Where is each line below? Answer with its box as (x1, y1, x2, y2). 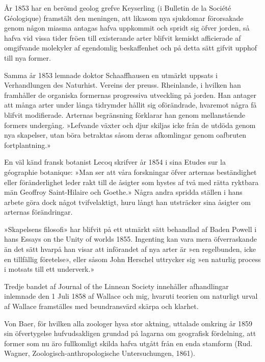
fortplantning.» (4, 139, 51, 150)
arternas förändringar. (4, 206, 73, 217)
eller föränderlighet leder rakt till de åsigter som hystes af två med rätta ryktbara (4, 176, 259, 187)
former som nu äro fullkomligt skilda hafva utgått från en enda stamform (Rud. (4, 338, 253, 348)
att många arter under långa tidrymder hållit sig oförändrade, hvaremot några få (4, 99, 257, 110)
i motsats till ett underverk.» (4, 264, 95, 274)
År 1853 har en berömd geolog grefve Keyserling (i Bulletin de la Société (4, 3, 231, 13)
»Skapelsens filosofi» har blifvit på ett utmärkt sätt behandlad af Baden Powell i (4, 223, 257, 234)
